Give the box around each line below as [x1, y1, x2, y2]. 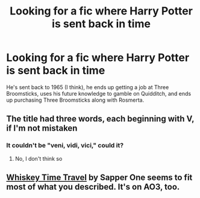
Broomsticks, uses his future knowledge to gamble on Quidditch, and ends [6, 90, 192, 97]
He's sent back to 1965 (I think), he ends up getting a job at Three [6, 83, 169, 91]
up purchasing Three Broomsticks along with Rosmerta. [6, 96, 145, 104]
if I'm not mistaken [6, 123, 78, 134]
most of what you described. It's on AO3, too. [6, 182, 180, 192]
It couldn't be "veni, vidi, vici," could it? [6, 141, 124, 150]
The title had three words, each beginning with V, [6, 114, 195, 124]
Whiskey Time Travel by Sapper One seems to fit [6, 173, 193, 183]
